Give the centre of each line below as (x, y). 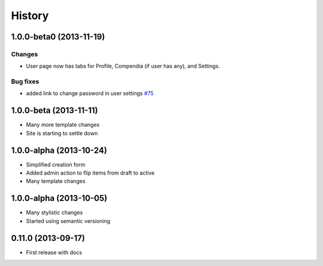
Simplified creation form (56, 164)
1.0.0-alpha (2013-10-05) (59, 198)
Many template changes (56, 181)
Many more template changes (63, 125)
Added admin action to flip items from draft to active (90, 173)
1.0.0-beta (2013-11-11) (54, 111)
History (30, 16)
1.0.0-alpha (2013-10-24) (59, 150)
